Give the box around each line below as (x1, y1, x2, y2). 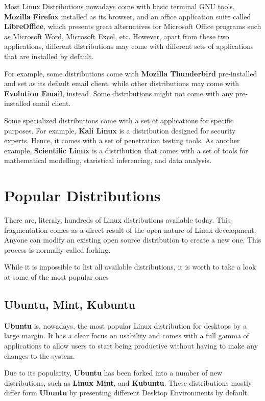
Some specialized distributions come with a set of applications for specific (4, 115, 234, 125)
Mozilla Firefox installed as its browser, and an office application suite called (4, 11, 251, 21)
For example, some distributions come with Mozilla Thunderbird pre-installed (4, 68, 257, 78)
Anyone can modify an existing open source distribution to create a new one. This (4, 234, 261, 245)
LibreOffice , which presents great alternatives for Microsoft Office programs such (4, 21, 261, 32)
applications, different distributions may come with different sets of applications (4, 41, 254, 51)
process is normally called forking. (4, 244, 111, 255)
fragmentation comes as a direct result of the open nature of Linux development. (4, 224, 256, 235)
